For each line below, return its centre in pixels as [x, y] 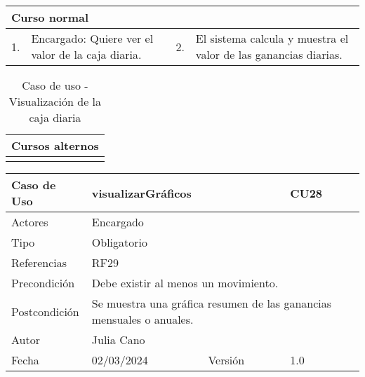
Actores [30, 222]
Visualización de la [55, 101]
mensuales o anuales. [142, 319]
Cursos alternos [55, 145]
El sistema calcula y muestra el [272, 38]
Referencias [39, 262]
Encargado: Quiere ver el [92, 38]
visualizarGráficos [141, 193]
